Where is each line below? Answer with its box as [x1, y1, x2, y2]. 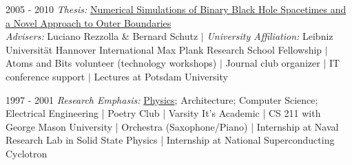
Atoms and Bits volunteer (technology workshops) [6, 56, 217, 70]
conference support [6, 69, 85, 83]
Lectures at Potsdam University [94, 69, 228, 83]
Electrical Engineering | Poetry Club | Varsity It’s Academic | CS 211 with [6, 106, 321, 120]
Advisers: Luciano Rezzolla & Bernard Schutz [6, 29, 198, 43]
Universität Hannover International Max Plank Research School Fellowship [6, 42, 322, 56]
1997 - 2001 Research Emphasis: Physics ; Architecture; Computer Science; [6, 92, 318, 107]
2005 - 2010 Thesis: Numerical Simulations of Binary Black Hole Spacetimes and [6, 2, 346, 16]
